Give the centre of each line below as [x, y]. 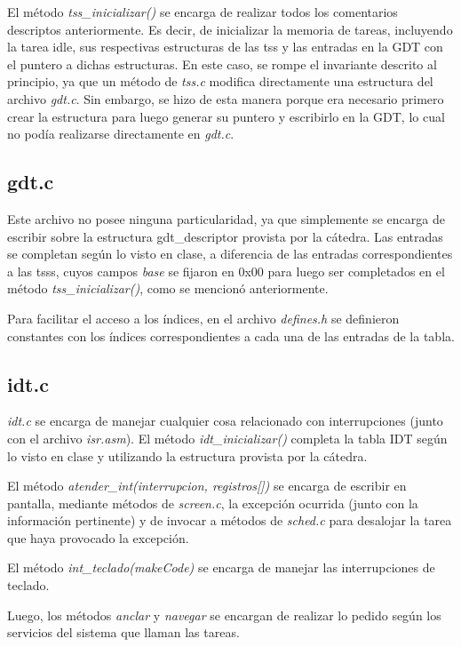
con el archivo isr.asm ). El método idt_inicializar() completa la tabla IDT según [227, 438]
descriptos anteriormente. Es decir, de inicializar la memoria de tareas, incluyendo [230, 29]
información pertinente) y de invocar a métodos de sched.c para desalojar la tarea [230, 520]
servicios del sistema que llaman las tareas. [123, 632]
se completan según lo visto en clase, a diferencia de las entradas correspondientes [230, 254]
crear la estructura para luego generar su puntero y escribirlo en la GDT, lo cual [226, 116]
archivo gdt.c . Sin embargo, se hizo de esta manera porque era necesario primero [226, 98]
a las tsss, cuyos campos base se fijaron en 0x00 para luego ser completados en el [226, 271]
